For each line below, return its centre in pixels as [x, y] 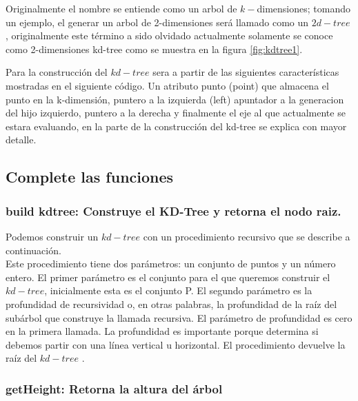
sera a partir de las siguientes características [246, 72]
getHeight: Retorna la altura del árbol [114, 388]
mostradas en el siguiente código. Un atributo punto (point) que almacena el [167, 85]
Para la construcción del [57, 72]
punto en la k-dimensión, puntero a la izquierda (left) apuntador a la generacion [175, 99]
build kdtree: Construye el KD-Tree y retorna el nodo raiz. [173, 210]
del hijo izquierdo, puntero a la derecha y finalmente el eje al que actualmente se [176, 113]
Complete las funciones [90, 177]
